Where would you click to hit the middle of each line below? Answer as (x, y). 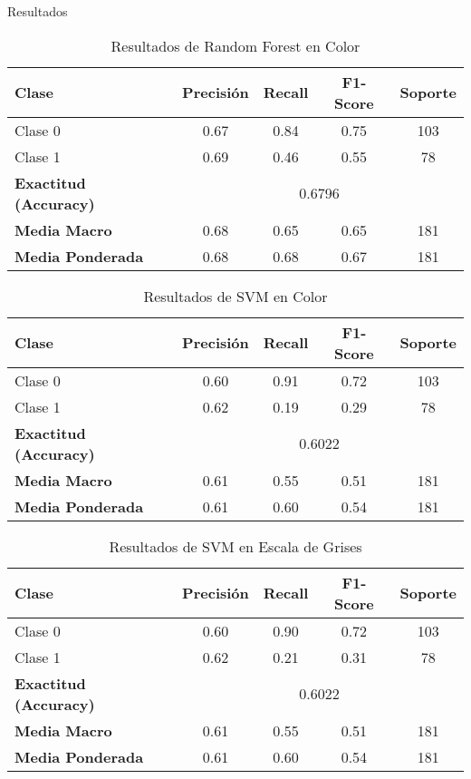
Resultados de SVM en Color (235, 296)
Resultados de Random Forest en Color (235, 45)
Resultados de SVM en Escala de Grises (235, 546)
